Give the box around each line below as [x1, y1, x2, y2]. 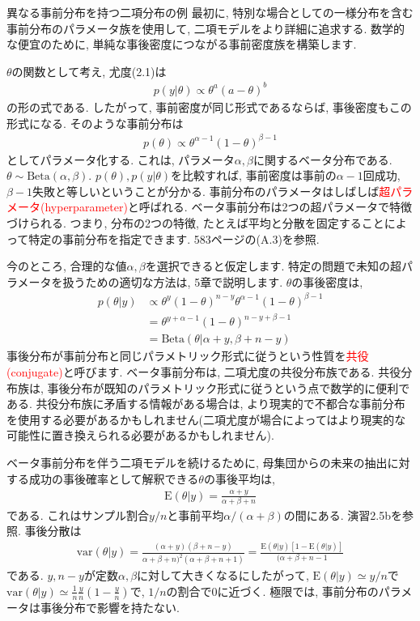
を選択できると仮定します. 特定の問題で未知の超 [145, 257, 401, 274]
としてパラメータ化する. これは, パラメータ [6, 151, 235, 168]
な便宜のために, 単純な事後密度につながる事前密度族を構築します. [6, 36, 357, 53]
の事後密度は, [291, 273, 363, 290]
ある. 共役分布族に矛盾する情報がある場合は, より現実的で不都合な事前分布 [6, 395, 405, 412]
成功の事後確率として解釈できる [28, 470, 199, 487]
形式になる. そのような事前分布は [6, 114, 184, 131]
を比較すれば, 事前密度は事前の [171, 167, 337, 184]
